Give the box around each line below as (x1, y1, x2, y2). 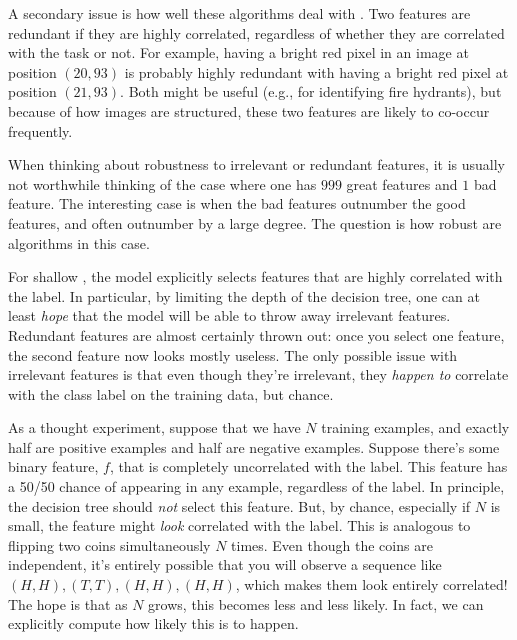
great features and (346, 173, 458, 194)
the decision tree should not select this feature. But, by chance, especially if (8, 495, 471, 516)
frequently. (8, 120, 73, 141)
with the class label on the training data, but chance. (8, 383, 334, 404)
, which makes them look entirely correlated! (235, 574, 508, 595)
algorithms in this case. (8, 232, 150, 253)
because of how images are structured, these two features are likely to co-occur (8, 100, 490, 121)
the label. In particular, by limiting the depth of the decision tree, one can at (8, 285, 480, 306)
